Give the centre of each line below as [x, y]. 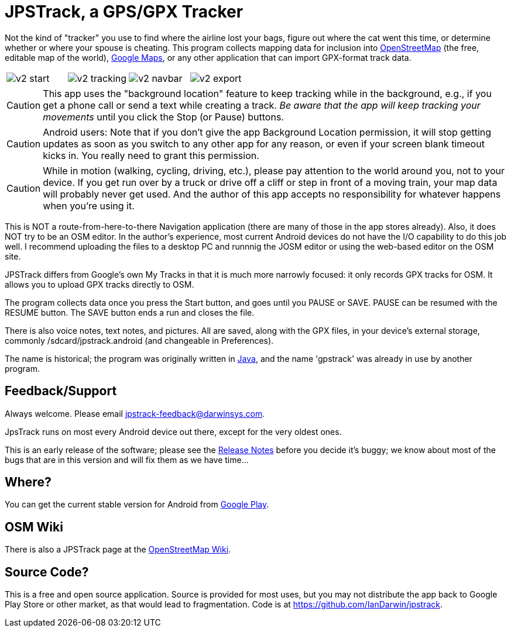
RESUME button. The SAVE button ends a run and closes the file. [130, 312]
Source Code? [47, 572]
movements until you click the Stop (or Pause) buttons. [163, 117]
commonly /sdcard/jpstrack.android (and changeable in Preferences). [139, 340]
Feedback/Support [61, 391]
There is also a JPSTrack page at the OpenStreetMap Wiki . [118, 550]
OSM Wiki [34, 527]
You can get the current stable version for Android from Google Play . [137, 505]
